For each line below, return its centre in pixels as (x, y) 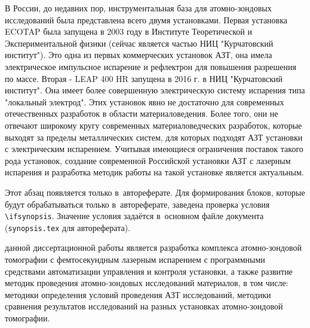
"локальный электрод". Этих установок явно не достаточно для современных (145, 101)
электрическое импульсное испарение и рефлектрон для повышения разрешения (151, 66)
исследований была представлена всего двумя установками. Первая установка (146, 19)
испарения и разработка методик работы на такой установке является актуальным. (154, 172)
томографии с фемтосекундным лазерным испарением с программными (135, 259)
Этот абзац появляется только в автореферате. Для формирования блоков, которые (155, 192)
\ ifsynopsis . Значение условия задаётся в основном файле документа (134, 216)
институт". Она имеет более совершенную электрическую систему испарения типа (155, 90)
